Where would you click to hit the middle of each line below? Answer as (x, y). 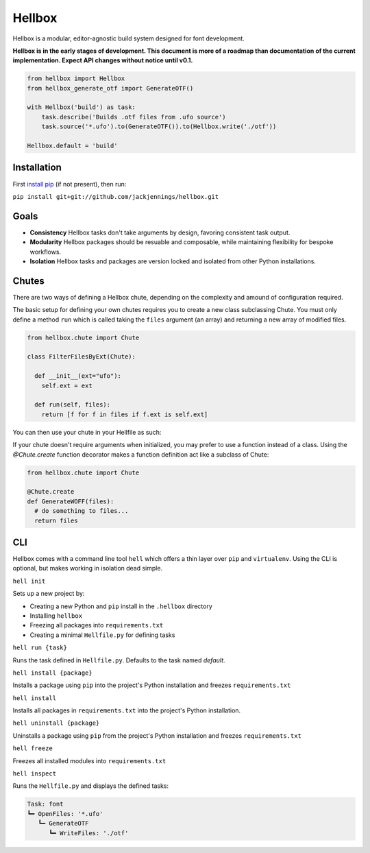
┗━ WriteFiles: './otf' (89, 833)
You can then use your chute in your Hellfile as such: (87, 432)
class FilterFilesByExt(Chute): (82, 357)
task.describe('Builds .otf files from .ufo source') (134, 117)
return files (56, 520)
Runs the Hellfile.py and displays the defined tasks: (91, 786)
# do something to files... (82, 511)
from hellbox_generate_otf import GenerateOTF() (110, 88)
